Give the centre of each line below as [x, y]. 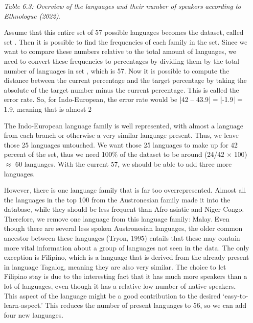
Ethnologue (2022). [33, 15]
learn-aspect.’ [23, 305]
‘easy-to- [235, 295]
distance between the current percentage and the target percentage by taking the [126, 80]
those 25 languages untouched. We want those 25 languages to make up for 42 [121, 144]
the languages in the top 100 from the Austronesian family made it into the [117, 199]
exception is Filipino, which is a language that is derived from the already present [126, 257]
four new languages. [34, 314]
